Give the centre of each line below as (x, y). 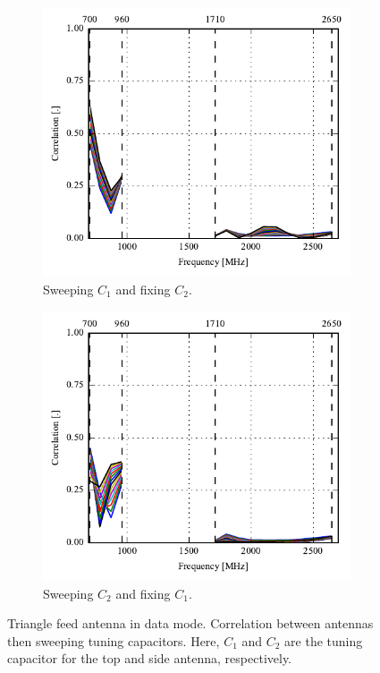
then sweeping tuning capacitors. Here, (114, 640)
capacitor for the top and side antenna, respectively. (150, 658)
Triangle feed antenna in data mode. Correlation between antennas (190, 623)
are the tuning (324, 640)
